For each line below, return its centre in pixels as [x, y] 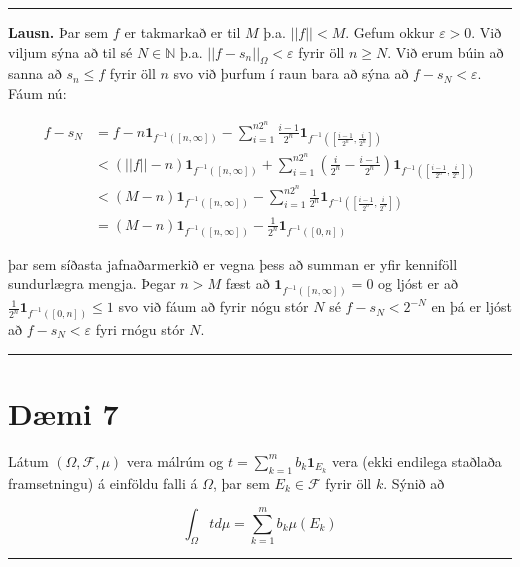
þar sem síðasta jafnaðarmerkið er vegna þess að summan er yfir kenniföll [233, 263]
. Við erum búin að [445, 51]
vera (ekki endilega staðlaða [416, 460]
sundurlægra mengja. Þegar [92, 283]
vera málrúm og [175, 460]
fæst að [247, 283]
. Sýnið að [414, 482]
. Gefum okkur [390, 32]
